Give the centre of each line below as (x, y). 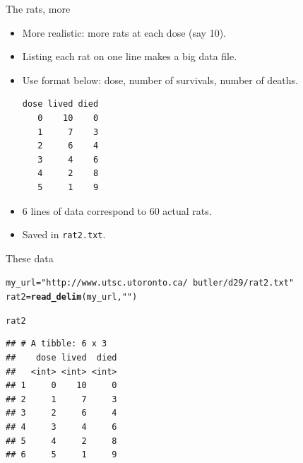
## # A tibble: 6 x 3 (57, 344)
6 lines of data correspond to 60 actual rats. (117, 210)
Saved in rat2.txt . (64, 234)
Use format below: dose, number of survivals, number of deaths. (160, 80)
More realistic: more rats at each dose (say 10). (124, 32)
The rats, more (38, 8)
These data (30, 258)
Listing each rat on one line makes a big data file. (130, 56)
